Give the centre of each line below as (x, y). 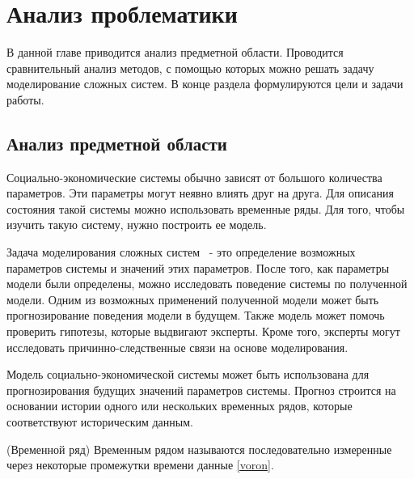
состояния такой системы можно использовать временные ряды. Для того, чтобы (206, 208)
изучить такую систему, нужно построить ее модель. (137, 225)
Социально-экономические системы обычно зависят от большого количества (194, 177)
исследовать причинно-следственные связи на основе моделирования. (177, 347)
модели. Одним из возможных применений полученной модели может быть (193, 299)
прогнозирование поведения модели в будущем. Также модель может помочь (196, 315)
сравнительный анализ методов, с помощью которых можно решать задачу (190, 68)
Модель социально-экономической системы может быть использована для (188, 374)
